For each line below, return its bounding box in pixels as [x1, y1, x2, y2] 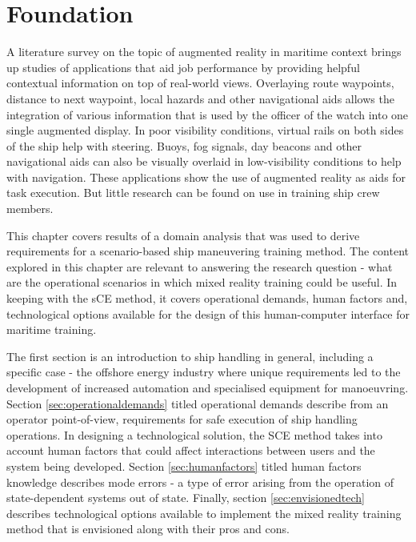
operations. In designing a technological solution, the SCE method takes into [6, 426, 382, 443]
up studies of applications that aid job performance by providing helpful [6, 58, 360, 75]
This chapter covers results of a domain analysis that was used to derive [6, 227, 360, 243]
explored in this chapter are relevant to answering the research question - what [6, 258, 393, 275]
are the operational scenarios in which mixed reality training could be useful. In [6, 274, 398, 291]
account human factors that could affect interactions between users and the [6, 442, 375, 459]
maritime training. [6, 321, 97, 338]
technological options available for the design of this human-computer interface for [6, 305, 410, 322]
